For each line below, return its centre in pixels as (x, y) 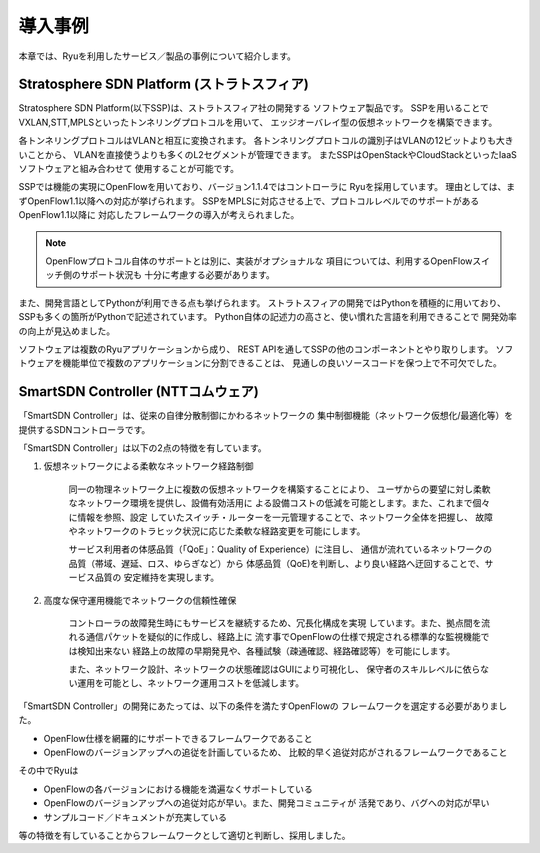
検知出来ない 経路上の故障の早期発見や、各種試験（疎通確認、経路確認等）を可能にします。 (266, 651)
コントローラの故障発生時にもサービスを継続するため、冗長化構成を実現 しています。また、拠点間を (275, 622)
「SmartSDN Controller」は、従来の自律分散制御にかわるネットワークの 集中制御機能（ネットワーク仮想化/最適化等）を (266, 416)
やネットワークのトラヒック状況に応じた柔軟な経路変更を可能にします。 (217, 531)
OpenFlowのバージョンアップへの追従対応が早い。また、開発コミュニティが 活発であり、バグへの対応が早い (266, 803)
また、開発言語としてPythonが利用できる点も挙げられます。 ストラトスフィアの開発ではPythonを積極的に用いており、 (262, 302)
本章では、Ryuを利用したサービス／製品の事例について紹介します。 (157, 56)
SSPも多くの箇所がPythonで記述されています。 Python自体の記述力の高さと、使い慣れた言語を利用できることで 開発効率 (267, 317)
